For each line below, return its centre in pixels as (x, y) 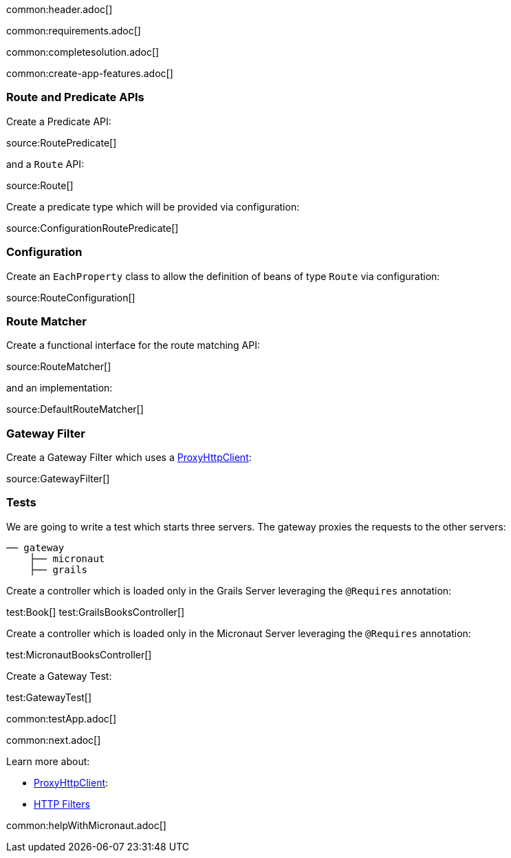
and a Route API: (45, 164)
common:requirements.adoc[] (74, 31)
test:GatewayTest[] (49, 697)
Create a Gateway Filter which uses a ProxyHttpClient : (129, 457)
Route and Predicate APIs (75, 97)
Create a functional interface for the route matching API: (133, 345)
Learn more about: (48, 761)
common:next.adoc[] (54, 740)
